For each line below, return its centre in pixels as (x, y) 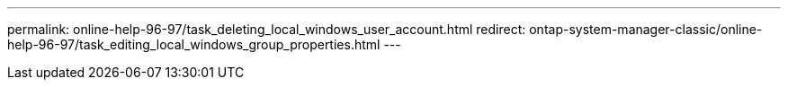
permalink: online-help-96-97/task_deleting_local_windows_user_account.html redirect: (267, 29)
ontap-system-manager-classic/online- (646, 29)
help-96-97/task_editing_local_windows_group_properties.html (194, 44)
